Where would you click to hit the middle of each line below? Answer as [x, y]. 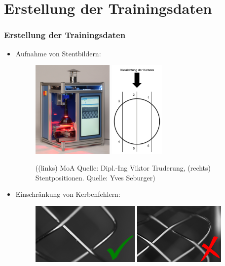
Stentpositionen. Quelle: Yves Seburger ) [95, 177]
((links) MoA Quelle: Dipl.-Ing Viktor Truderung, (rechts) [123, 168]
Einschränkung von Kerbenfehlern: [68, 194]
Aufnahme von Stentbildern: [58, 53]
